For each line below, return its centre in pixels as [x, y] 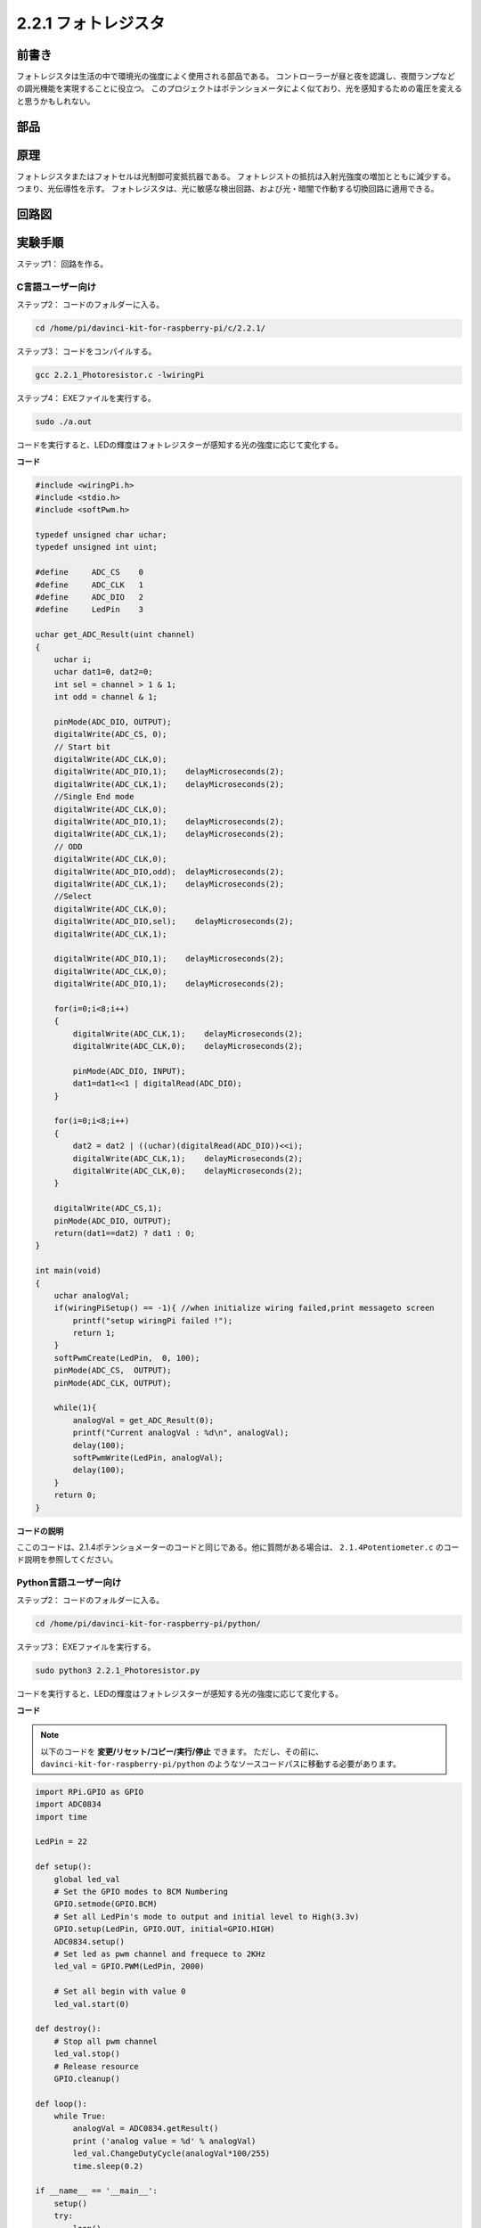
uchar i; [73, 659]
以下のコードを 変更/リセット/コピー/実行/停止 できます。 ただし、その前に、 [182, 1751]
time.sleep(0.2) [108, 2166]
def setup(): [64, 1867]
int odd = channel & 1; [106, 697]
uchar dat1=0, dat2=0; [103, 672]
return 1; [94, 1333]
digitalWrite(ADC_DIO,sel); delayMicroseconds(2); [174, 922]
